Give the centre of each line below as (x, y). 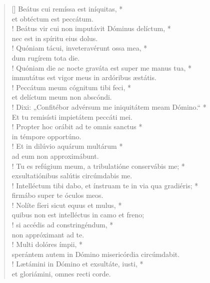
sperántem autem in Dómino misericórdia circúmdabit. (96, 254)
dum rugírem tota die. (46, 57)
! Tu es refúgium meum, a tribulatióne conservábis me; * (98, 166)
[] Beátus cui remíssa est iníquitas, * (67, 9)
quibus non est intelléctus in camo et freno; (78, 215)
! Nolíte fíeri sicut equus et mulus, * (67, 205)
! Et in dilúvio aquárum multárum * (67, 146)
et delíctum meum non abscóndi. (62, 97)
